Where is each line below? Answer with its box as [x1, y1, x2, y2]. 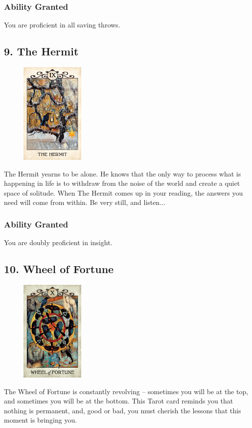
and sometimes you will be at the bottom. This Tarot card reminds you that [4, 396, 233, 406]
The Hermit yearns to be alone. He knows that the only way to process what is [4, 168, 241, 178]
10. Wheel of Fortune [4, 261, 114, 277]
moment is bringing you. [4, 415, 77, 425]
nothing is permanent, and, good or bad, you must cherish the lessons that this [4, 405, 241, 415]
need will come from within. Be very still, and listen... [4, 197, 165, 207]
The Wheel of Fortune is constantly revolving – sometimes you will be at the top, [4, 386, 249, 396]
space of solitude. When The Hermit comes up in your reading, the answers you [4, 187, 243, 198]
